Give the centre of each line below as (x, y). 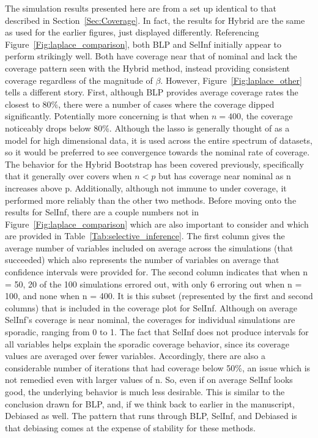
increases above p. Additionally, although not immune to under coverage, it (146, 187)
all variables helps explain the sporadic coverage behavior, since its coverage (147, 343)
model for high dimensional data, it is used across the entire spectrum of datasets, (159, 140)
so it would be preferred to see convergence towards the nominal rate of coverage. (157, 152)
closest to (22, 104)
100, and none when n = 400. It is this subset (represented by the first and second (159, 296)
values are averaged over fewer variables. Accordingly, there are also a (135, 356)
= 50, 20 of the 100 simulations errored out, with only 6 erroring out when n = (153, 284)
